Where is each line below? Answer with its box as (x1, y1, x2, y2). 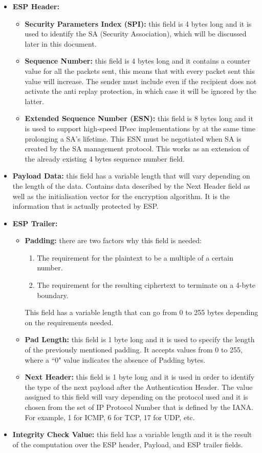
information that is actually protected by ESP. (12, 201, 159, 211)
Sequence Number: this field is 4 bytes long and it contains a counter (25, 55, 251, 66)
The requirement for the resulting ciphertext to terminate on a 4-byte (37, 280, 255, 290)
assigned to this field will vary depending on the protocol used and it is (25, 391, 248, 402)
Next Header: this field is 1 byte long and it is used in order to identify (25, 371, 255, 382)
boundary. (37, 289, 69, 300)
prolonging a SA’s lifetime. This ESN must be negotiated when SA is (25, 133, 242, 144)
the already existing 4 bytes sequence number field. (25, 153, 185, 164)
